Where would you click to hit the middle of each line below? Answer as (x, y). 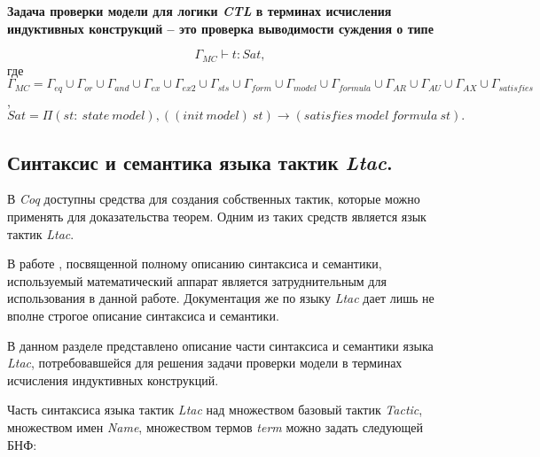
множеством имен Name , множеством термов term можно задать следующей (215, 427)
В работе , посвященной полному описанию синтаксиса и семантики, (195, 263)
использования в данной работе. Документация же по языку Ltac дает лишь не (221, 298)
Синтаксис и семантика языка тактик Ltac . (200, 162)
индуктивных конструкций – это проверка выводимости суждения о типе (220, 28)
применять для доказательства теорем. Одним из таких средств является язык (217, 217)
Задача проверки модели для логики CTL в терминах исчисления (200, 11)
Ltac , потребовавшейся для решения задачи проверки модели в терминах (205, 363)
